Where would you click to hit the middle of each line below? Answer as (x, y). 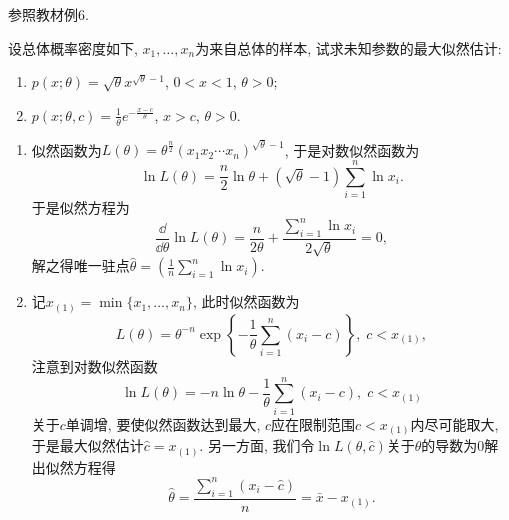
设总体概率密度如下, (73, 47)
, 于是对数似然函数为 (352, 149)
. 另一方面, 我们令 (257, 445)
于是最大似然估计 (87, 445)
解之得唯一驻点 (80, 265)
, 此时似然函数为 (246, 301)
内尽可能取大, (454, 423)
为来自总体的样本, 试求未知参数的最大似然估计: (348, 47)
